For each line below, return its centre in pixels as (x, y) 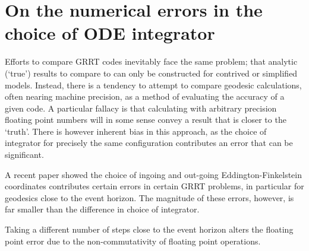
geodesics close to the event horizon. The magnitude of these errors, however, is (149, 197)
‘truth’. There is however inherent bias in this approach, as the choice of (136, 131)
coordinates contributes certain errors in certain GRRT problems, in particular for (154, 186)
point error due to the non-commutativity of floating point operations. (133, 241)
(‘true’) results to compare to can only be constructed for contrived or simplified (151, 73)
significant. (24, 155)
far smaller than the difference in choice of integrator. (102, 209)
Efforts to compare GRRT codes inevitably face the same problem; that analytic (151, 61)
